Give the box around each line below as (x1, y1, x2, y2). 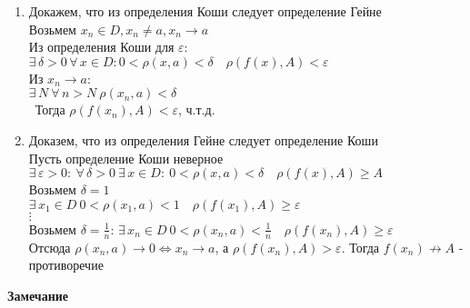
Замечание (7, 285, 69, 304)
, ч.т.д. (178, 100, 215, 119)
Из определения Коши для (28, 37, 175, 56)
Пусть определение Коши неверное (28, 148, 224, 167)
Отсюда (28, 237, 71, 256)
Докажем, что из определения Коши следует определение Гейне (28, 2, 382, 20)
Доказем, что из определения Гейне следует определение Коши (28, 130, 378, 149)
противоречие (28, 255, 104, 274)
